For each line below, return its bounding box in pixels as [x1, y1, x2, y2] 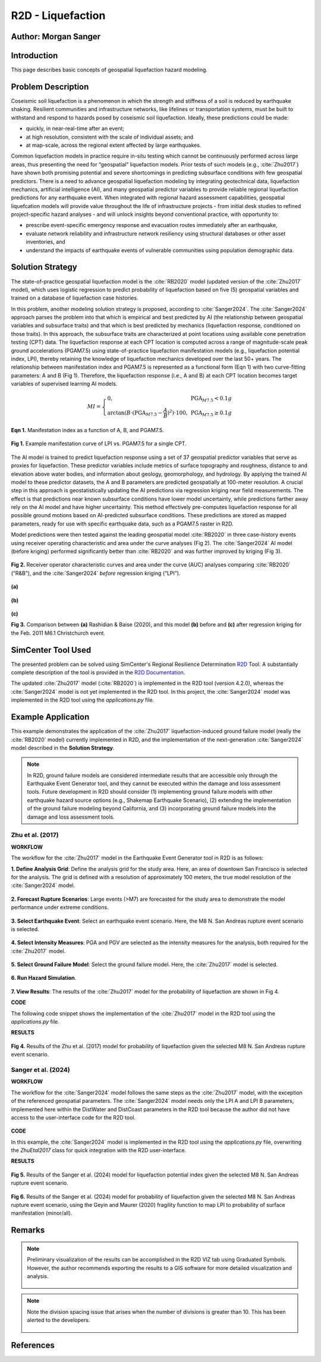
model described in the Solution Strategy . [11, 744, 115, 751]
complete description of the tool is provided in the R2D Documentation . [11, 669, 185, 676]
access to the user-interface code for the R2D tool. [11, 1113, 136, 1121]
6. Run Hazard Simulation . [11, 974, 77, 982]
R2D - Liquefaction [11, 9, 106, 22]
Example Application [11, 712, 90, 722]
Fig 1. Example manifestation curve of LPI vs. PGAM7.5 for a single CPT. [11, 440, 187, 447]
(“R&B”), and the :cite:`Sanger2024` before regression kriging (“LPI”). [11, 570, 181, 577]
